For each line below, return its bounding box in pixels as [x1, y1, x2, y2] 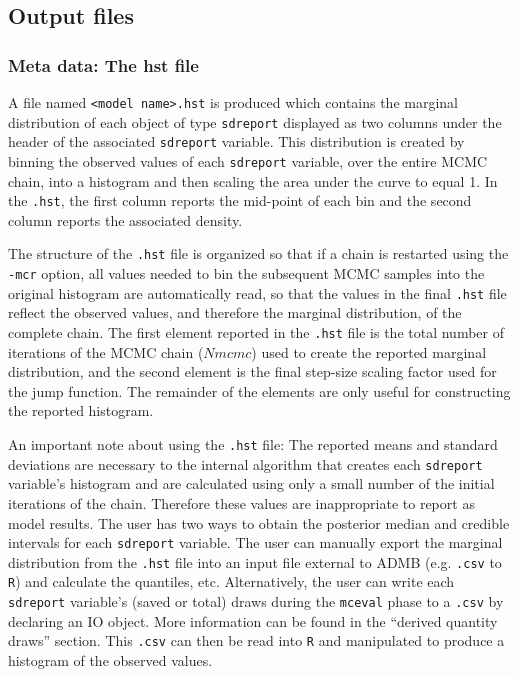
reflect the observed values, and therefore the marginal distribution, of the [8, 302, 462, 323]
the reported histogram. [8, 400, 154, 421]
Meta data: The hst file [8, 52, 199, 77]
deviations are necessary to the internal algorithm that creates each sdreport [8, 453, 483, 474]
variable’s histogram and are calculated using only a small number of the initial [8, 473, 495, 494]
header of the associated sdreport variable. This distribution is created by [8, 131, 465, 152]
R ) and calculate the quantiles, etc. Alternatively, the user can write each [8, 571, 455, 592]
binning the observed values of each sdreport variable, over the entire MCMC [8, 150, 488, 171]
